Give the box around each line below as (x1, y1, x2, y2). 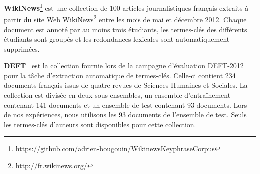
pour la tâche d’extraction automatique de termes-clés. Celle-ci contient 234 (4, 70, 236, 80)
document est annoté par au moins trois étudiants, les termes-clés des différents (4, 24, 247, 34)
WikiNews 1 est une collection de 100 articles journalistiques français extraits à (4, 1, 249, 13)
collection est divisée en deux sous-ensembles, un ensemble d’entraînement (4, 90, 231, 100)
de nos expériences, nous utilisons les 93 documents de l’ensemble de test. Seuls (4, 109, 247, 120)
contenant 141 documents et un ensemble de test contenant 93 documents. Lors (4, 99, 247, 110)
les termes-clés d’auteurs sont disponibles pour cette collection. (4, 119, 196, 129)
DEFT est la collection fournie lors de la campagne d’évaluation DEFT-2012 (4, 60, 244, 71)
